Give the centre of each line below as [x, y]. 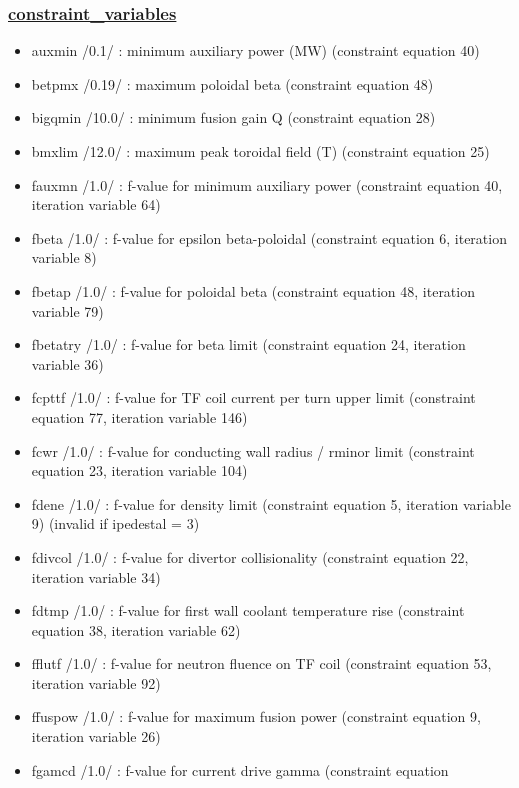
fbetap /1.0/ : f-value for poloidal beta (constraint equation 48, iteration [253, 290]
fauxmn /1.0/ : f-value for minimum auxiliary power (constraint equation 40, [267, 184]
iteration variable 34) [96, 576]
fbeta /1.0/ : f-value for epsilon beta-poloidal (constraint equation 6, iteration [269, 237]
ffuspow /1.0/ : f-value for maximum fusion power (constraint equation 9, [256, 716]
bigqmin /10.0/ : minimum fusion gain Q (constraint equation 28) [233, 117]
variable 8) [64, 257]
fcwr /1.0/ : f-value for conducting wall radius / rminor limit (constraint [253, 450]
